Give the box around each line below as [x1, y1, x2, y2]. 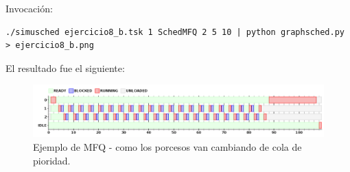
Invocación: [5, 1, 53, 15]
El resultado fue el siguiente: [5, 60, 125, 75]
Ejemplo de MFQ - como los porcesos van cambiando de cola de [33, 139, 302, 153]
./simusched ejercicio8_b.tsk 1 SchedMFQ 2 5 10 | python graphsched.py [5, 27, 345, 37]
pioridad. [33, 153, 71, 167]
